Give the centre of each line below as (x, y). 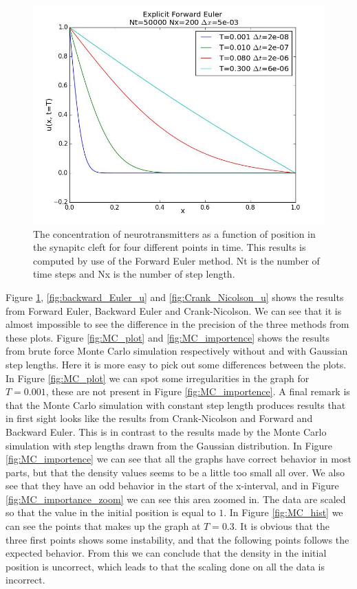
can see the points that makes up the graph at (103, 526)
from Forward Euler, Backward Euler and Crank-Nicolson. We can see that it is (174, 310)
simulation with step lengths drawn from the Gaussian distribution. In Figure (169, 445)
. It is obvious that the (282, 526)
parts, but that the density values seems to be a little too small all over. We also (175, 472)
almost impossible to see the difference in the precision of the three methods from (177, 324)
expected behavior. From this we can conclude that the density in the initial (166, 553)
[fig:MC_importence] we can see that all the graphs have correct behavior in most (178, 459)
